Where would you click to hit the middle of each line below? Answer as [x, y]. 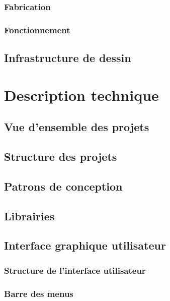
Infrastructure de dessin [68, 58]
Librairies [29, 216]
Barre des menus [39, 293]
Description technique [81, 95]
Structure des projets [61, 157]
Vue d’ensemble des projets [77, 127]
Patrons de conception [63, 186]
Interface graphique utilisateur [85, 245]
